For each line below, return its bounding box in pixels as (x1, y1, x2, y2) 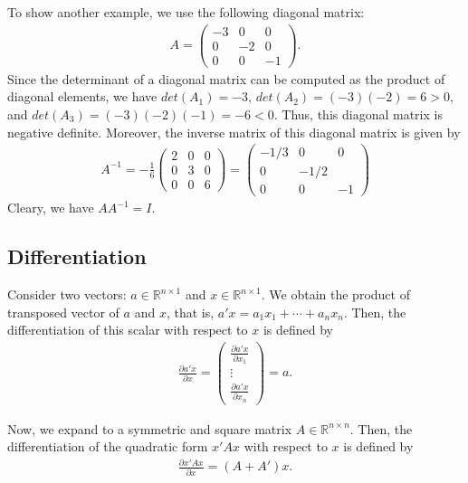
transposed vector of (7, 302, 119, 321)
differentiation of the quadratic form (7, 437, 208, 456)
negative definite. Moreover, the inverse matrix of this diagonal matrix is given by (7, 122, 461, 141)
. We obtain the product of (261, 285, 410, 304)
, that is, (166, 302, 215, 321)
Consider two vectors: (7, 285, 127, 304)
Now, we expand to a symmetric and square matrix (7, 419, 292, 438)
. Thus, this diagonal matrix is (273, 104, 443, 123)
